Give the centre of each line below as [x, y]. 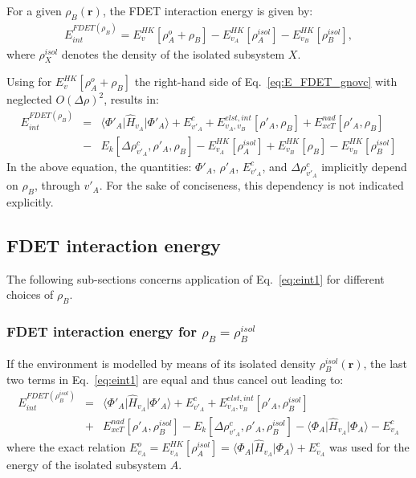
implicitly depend [364, 166]
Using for [29, 82]
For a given [34, 10]
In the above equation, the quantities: [99, 166]
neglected [29, 99]
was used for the [369, 447]
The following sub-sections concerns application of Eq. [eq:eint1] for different [196, 278]
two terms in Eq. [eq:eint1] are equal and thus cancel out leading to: [175, 380]
